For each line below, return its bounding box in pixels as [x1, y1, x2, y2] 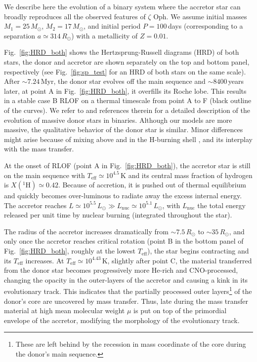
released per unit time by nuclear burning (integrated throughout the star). [4, 210, 232, 220]
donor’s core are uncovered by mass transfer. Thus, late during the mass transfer [4, 295, 249, 306]
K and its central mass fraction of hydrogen [121, 170, 253, 180]
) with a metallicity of [71, 30, 138, 40]
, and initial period [84, 21, 141, 31]
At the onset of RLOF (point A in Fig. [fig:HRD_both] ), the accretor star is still [4, 160, 251, 170]
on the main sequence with [4, 170, 85, 180]
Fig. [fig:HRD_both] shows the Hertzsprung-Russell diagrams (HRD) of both [4, 47, 239, 57]
